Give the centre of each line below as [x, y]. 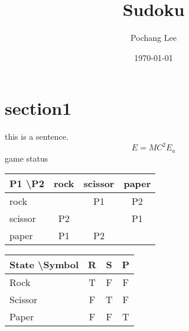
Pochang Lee [154, 38]
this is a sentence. [37, 136]
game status [27, 158]
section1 [38, 108]
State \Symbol [44, 265]
